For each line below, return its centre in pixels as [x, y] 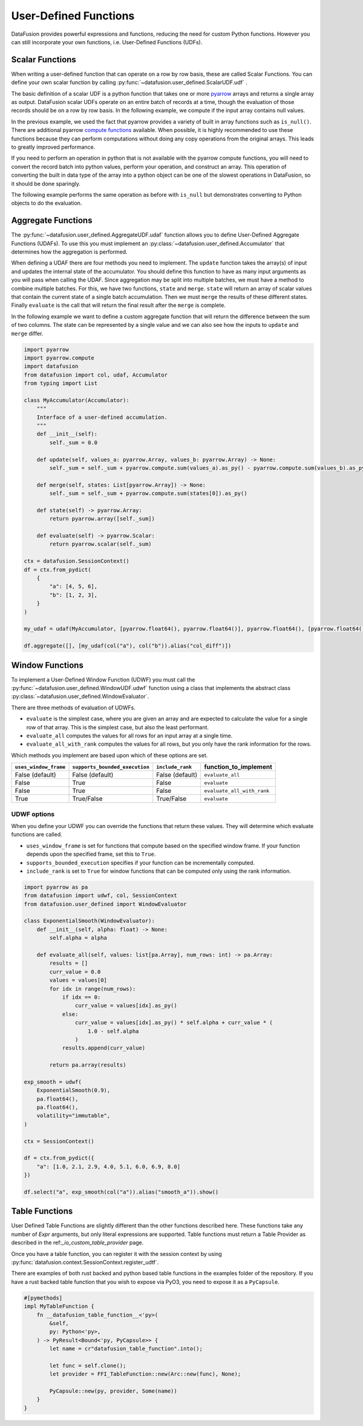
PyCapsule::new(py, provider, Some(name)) [113, 1391]
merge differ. [27, 333]
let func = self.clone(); [88, 1365]
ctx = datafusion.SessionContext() [77, 561]
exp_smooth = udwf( [53, 1082]
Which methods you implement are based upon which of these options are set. [110, 755]
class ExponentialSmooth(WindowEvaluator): [90, 921]
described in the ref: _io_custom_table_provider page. [77, 1243]
